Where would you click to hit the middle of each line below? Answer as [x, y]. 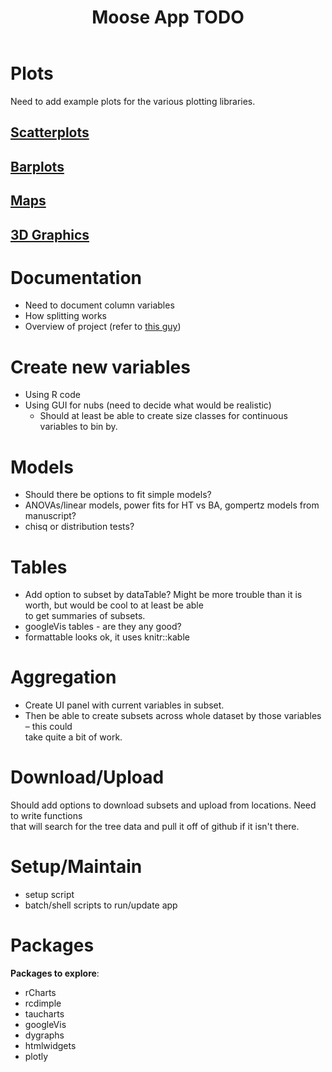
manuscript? [50, 516]
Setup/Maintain [76, 867]
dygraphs [44, 1035]
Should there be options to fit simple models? [118, 495]
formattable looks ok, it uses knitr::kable [107, 637]
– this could [48, 727]
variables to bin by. [78, 427]
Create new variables [100, 367]
